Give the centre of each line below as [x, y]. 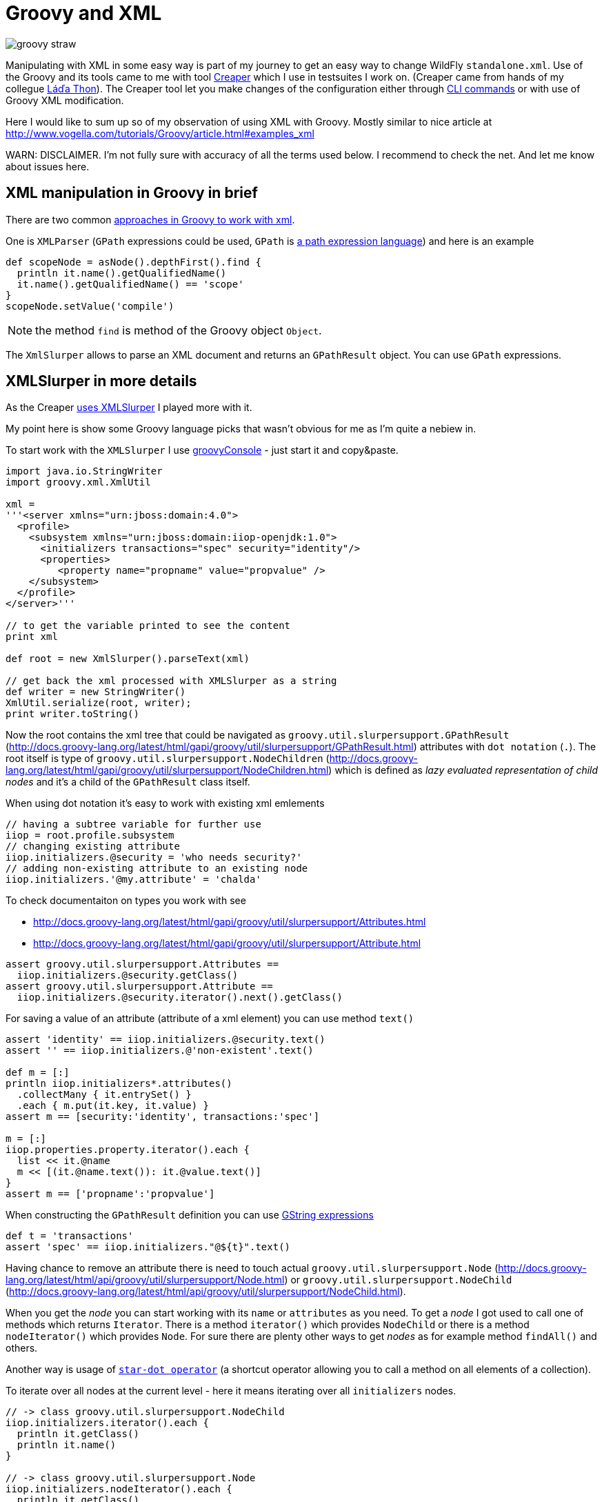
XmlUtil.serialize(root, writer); [99, 703]
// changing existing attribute [93, 847]
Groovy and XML [84, 13]
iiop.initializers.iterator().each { [108, 1423]
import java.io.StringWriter [84, 471]
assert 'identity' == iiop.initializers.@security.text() [165, 1040]
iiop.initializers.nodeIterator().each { [119, 1489]
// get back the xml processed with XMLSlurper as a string [171, 681]
